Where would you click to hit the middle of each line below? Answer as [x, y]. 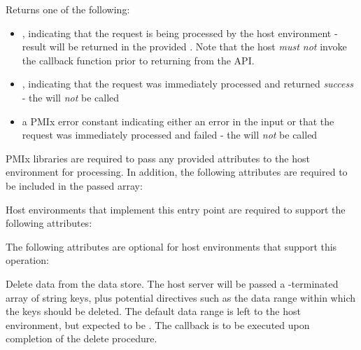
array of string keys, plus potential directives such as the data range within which [180, 297]
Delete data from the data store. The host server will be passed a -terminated [172, 283]
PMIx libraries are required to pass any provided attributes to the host [158, 158]
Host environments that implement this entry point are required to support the [176, 209]
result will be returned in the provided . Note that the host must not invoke [184, 47]
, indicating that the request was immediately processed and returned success [187, 84]
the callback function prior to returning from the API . [138, 60]
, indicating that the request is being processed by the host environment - [180, 33]
